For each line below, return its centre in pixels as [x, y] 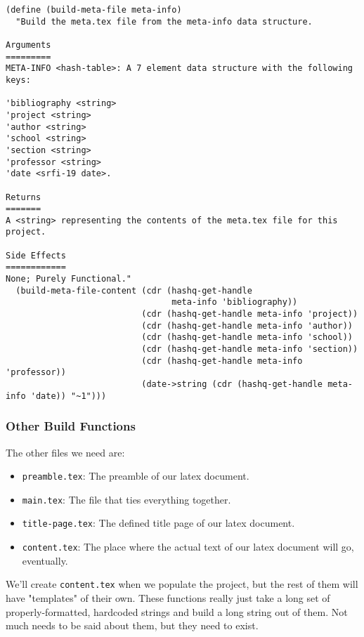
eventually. [45, 560]
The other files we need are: [65, 452]
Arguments [28, 45]
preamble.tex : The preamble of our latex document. [136, 476]
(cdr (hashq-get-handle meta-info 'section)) [250, 349]
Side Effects [36, 255]
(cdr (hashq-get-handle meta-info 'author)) [247, 326]
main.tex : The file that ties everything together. [126, 499]
